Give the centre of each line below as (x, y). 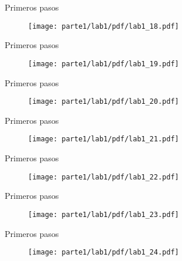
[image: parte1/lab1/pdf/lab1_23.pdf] (104, 214)
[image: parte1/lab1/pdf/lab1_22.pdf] (104, 177)
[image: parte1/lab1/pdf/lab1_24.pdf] (104, 252)
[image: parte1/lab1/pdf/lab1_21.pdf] (104, 139)
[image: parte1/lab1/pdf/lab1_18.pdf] (104, 26)
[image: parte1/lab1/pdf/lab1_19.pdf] (104, 64)
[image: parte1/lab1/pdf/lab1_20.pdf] (104, 102)
